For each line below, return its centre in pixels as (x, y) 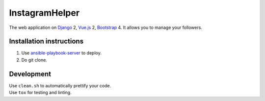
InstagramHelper (44, 13)
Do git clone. (34, 60)
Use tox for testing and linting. (40, 93)
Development (30, 74)
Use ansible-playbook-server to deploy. (61, 53)
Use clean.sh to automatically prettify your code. (60, 85)
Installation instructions (46, 41)
